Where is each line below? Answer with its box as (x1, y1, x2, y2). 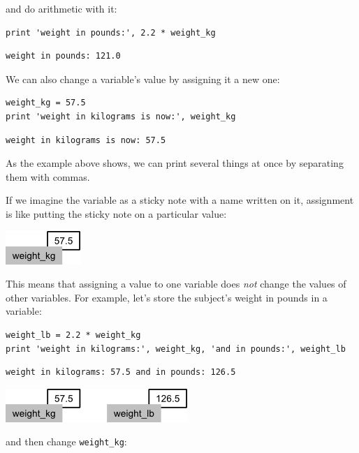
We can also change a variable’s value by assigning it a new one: (6, 71, 280, 86)
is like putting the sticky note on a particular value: (6, 206, 227, 221)
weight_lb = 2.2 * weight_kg (6, 329, 141, 340)
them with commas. (6, 169, 90, 184)
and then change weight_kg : (6, 434, 127, 449)
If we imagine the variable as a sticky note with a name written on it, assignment (6, 193, 354, 207)
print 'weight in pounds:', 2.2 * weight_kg (6, 27, 216, 38)
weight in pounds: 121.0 (6, 51, 121, 61)
